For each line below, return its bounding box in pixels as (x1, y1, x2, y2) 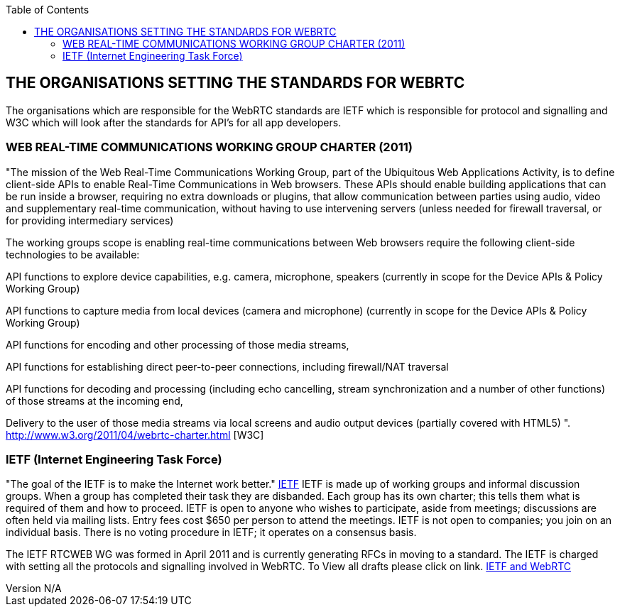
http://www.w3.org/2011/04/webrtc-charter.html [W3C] (6, 428, 264, 441)
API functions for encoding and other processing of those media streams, (6, 338, 349, 351)
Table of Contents (6, 4, 89, 16)
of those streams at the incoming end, (6, 394, 183, 407)
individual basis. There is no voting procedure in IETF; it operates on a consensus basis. (6, 526, 417, 539)
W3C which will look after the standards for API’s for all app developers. (6, 116, 342, 129)
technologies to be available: (6, 248, 140, 261)
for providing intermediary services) (6, 214, 174, 226)
